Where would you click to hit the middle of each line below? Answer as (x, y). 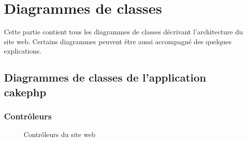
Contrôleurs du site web (60, 134)
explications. (23, 51)
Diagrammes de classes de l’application (105, 77)
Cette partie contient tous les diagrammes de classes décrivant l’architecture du (123, 32)
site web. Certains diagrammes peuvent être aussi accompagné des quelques (118, 41)
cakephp (25, 92)
